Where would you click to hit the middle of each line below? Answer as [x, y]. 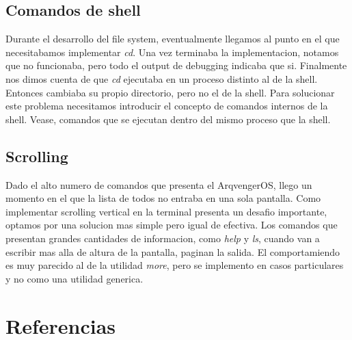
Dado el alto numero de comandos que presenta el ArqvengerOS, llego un [159, 184]
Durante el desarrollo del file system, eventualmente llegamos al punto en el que [173, 39]
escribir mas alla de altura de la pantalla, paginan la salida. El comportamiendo [173, 251]
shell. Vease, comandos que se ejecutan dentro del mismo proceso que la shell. [168, 119]
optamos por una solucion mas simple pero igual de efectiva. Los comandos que [172, 225]
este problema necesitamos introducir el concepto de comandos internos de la [167, 106]
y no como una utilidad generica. [75, 278]
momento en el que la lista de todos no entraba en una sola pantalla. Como [163, 198]
